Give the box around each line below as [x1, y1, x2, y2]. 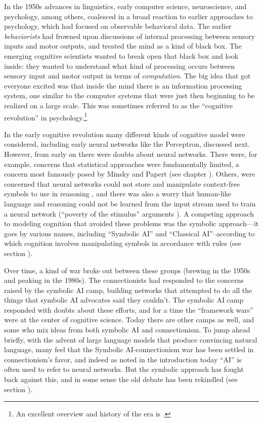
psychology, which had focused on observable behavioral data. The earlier [4, 21, 232, 31]
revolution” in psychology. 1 [4, 110, 87, 122]
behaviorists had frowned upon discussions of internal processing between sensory [4, 30, 255, 41]
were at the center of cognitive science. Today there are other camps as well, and [4, 314, 254, 325]
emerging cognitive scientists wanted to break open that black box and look [4, 50, 239, 61]
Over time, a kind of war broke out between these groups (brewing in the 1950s [4, 265, 250, 275]
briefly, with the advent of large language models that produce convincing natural [4, 334, 257, 345]
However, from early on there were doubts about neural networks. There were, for [4, 148, 257, 159]
